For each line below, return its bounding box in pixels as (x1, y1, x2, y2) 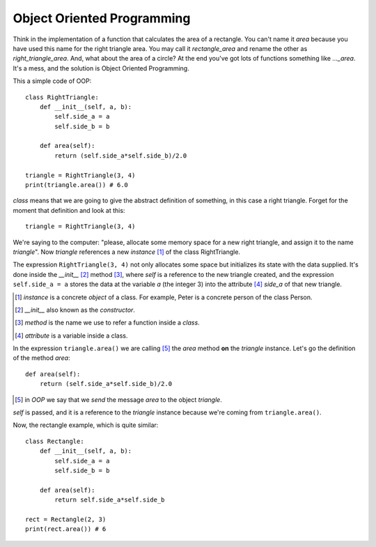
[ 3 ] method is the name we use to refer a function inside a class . (15, 318, 200, 327)
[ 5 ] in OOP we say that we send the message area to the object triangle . (15, 395, 222, 404)
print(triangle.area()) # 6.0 (25, 181, 129, 189)
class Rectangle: (25, 437, 84, 445)
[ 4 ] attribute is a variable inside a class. (15, 331, 128, 340)
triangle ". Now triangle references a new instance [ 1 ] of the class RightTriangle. (13, 248, 240, 256)
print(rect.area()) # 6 (25, 525, 107, 533)
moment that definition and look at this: (13, 206, 125, 214)
